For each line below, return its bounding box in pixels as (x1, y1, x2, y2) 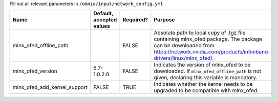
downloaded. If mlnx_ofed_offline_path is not (154, 67, 261, 75)
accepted (93, 16, 117, 23)
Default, (93, 10, 114, 17)
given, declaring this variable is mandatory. (154, 74, 258, 81)
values (93, 23, 110, 30)
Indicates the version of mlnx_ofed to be (154, 61, 251, 69)
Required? (122, 16, 148, 23)
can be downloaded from (154, 42, 215, 49)
